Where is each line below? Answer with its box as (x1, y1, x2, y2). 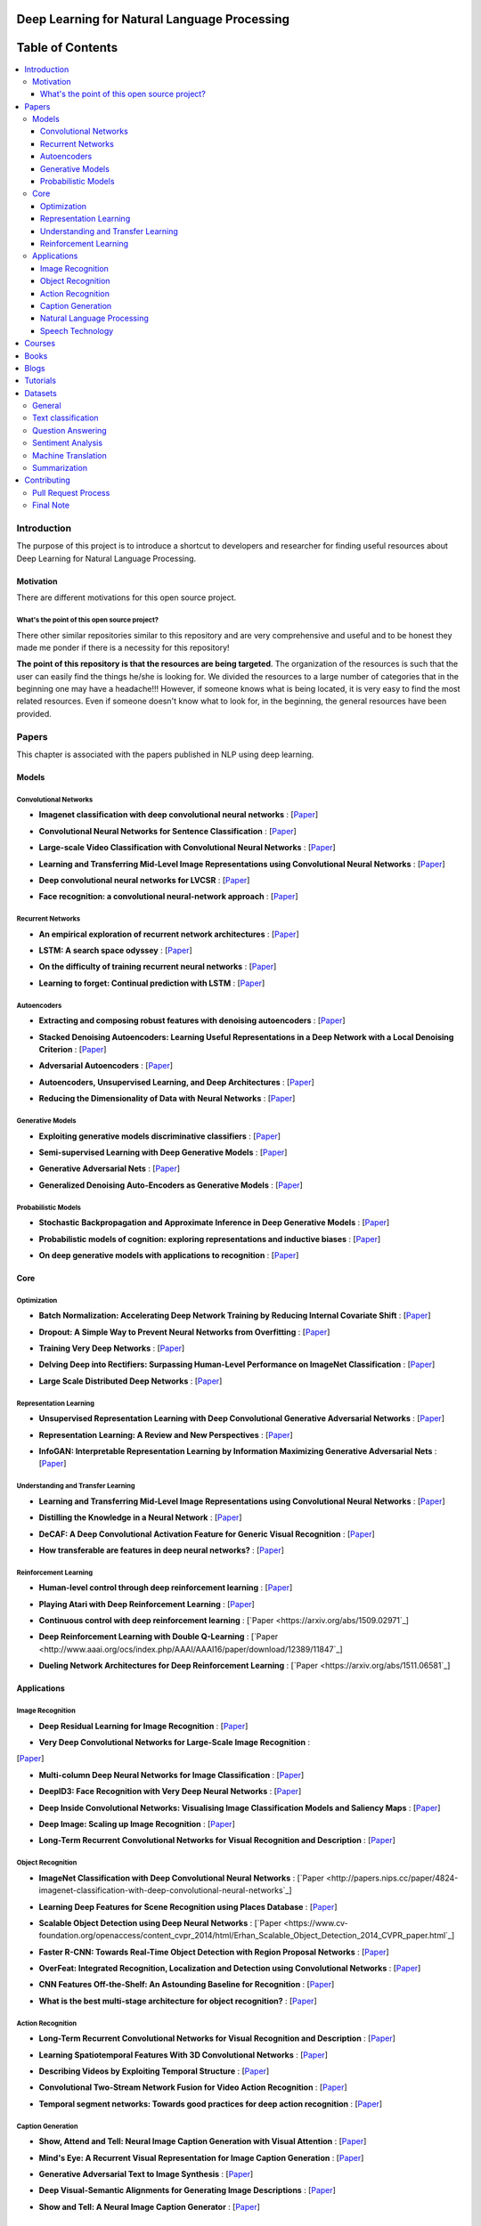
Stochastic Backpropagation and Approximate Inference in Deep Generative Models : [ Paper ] (38, 1217, 390, 1228)
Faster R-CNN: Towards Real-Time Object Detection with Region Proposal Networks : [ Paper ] (38, 1946, 389, 1957)
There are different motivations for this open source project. (16, 592, 237, 603)
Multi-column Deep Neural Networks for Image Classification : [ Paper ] (38, 1769, 305, 1780)
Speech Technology (40, 325, 114, 336)
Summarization (32, 463, 88, 474)
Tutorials (24, 375, 57, 386)
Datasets (24, 387, 57, 398)
